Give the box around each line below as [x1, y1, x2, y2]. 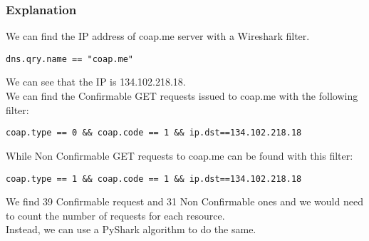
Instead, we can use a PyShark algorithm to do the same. [6, 222, 256, 237]
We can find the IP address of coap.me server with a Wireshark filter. [6, 29, 310, 43]
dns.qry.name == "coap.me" [6, 53, 133, 64]
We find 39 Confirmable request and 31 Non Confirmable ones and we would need [6, 194, 363, 209]
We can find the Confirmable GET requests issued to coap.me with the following [6, 88, 358, 103]
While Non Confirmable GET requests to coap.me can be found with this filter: [6, 148, 353, 163]
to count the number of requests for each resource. [6, 207, 225, 222]
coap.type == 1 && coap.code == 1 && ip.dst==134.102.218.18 [6, 173, 302, 184]
